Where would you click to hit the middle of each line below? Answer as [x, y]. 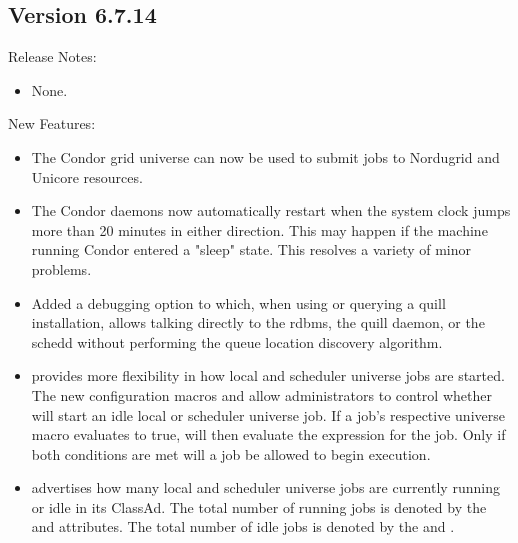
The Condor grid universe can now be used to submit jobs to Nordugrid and [265, 156]
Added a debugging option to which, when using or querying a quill [238, 302]
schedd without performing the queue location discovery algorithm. [237, 341]
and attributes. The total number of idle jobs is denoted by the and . [243, 526]
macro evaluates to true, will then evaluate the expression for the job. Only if [268, 434]
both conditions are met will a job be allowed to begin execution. [231, 453]
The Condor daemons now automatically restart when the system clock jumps [271, 210]
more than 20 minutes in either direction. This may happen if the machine [259, 229]
